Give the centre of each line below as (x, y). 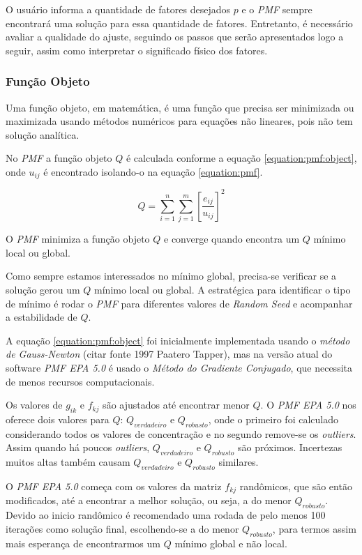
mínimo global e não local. (231, 543)
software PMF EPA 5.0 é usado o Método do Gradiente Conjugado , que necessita (179, 367)
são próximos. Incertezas (290, 447)
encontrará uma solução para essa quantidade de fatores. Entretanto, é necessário (179, 23)
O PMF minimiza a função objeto (78, 239)
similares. (239, 462)
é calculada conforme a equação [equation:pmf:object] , (241, 158)
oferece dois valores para (58, 419)
